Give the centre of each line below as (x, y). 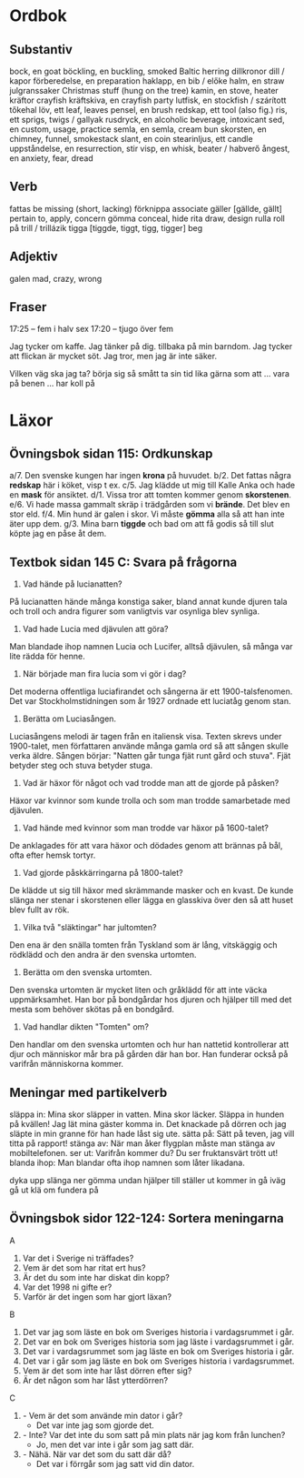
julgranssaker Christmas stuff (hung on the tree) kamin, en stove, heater (144, 90)
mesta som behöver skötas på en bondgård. (92, 1010)
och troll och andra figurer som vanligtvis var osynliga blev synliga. (135, 611)
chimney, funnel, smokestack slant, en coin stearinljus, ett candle (131, 139)
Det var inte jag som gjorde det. (95, 1425)
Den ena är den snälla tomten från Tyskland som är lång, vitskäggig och (143, 945)
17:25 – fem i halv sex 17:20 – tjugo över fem (92, 329)
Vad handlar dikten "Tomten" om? (86, 1027)
